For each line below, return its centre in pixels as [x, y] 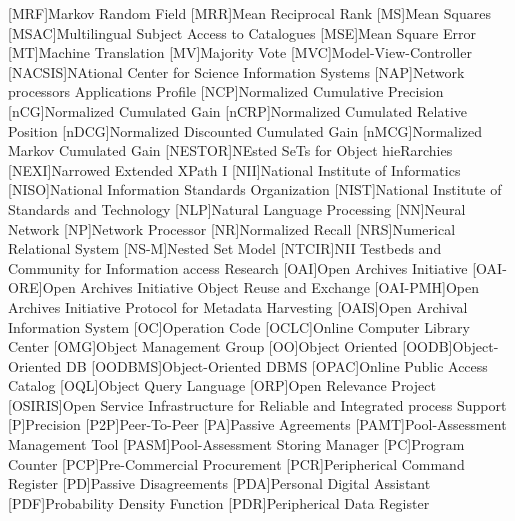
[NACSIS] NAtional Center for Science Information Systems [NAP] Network [236, 71]
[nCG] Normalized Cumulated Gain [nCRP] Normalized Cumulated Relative [238, 110]
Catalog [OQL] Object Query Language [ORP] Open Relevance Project [222, 385]
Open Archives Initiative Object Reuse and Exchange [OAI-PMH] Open [260, 287]
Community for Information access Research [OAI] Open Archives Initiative [238, 267]
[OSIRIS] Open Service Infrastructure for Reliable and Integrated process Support [257, 404]
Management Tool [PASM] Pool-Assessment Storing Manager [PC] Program [236, 444]
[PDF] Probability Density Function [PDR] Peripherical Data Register [219, 502]
